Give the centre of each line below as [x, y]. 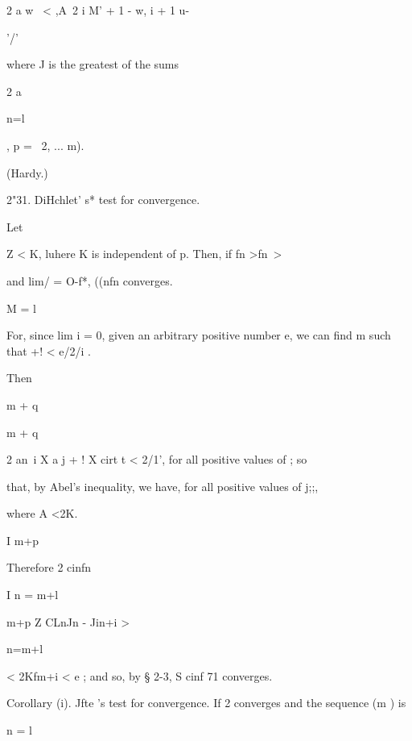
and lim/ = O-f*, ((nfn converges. [90, 280]
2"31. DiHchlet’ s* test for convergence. [103, 200]
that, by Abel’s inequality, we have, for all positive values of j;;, [163, 486]
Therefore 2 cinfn [49, 567]
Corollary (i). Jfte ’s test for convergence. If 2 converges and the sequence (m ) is [206, 703]
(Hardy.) [27, 172]
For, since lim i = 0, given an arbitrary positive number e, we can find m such [199, 335]
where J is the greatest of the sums [93, 64]
